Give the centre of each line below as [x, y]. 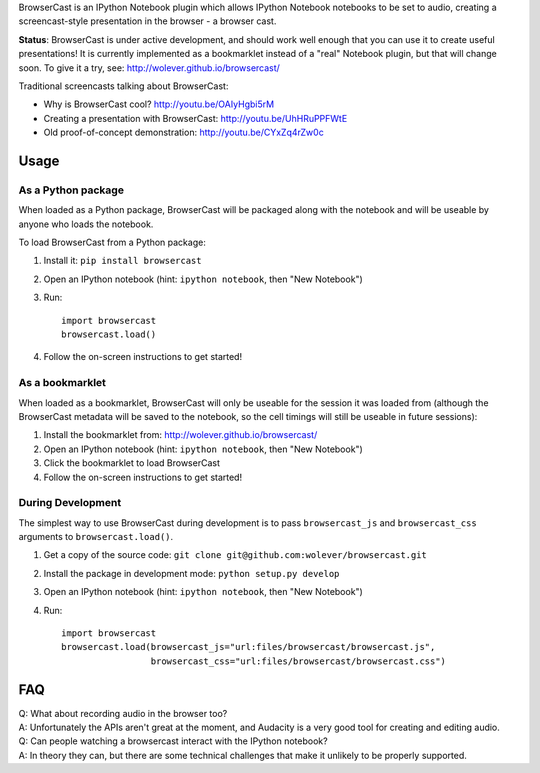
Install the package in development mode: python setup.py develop [191, 573]
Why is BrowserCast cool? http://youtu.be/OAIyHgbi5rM [159, 104]
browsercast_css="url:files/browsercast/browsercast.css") [298, 661]
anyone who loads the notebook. [86, 224]
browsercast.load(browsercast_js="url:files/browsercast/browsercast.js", [248, 647]
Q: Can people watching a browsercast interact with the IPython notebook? [173, 741]
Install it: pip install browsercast [122, 261]
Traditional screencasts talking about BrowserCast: [123, 86]
